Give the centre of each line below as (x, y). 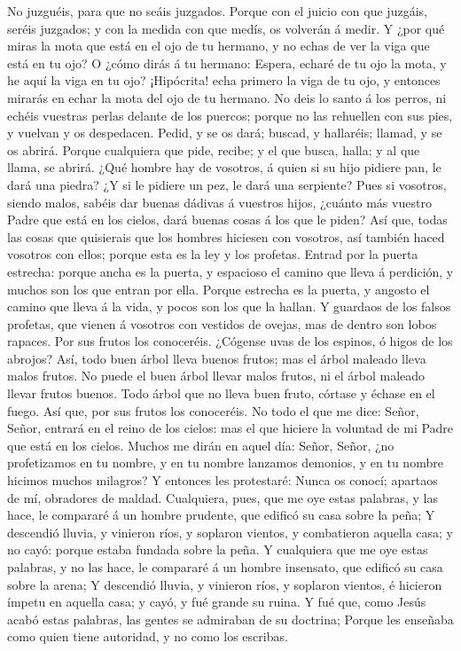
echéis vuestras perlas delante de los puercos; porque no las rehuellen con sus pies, (230, 115)
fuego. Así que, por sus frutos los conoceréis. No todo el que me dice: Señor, (213, 410)
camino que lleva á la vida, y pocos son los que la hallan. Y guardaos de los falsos (229, 306)
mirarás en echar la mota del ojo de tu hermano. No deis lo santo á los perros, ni (227, 97)
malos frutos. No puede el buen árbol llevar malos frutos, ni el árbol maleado (216, 376)
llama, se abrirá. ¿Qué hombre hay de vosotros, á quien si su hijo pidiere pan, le (224, 167)
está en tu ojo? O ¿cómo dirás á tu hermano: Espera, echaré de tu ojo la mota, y (227, 63)
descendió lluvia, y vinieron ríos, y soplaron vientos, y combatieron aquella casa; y (230, 532)
